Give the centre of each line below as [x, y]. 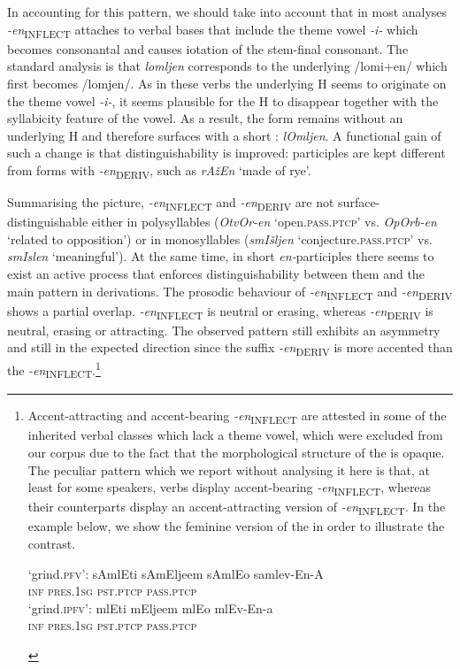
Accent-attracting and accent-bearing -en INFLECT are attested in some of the [237, 417]
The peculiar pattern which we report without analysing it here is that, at [229, 469]
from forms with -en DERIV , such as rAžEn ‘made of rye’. [159, 171]
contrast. [52, 543]
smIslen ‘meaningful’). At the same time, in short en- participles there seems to [221, 256]
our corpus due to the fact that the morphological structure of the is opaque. [236, 452]
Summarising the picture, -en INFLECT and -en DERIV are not [171, 203]
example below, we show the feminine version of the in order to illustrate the [236, 526]
